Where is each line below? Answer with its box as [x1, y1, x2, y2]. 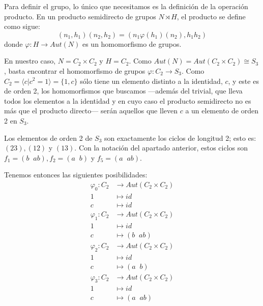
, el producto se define [177, 11, 246, 21]
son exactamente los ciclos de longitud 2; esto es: [104, 132, 256, 143]
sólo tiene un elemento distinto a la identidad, [80, 75, 223, 86]
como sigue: [4, 21, 40, 32]
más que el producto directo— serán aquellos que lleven [4, 105, 178, 116]
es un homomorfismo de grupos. [82, 38, 182, 49]
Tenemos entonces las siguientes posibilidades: [4, 169, 148, 180]
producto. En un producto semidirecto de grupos [4, 11, 156, 21]
